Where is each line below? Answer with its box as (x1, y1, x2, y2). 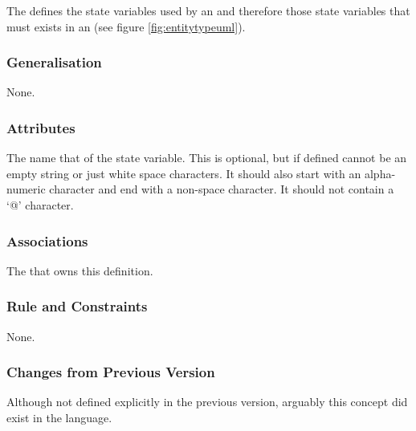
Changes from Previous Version (6, 362, 215, 382)
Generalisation (6, 52, 102, 72)
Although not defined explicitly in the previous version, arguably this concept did (6, 393, 408, 410)
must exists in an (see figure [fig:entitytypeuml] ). (6, 18, 246, 35)
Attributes (6, 117, 75, 137)
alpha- (364, 165, 396, 181)
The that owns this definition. (6, 262, 153, 279)
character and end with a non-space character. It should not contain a (49, 181, 394, 197)
